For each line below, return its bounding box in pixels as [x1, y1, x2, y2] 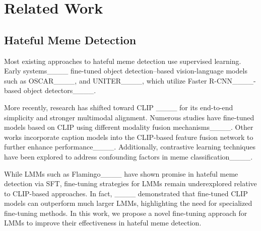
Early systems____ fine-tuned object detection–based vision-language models [4, 65, 247, 76]
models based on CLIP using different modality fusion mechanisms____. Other [4, 122, 253, 132]
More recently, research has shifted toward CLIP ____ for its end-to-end [4, 102, 233, 112]
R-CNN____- [209, 75, 256, 86]
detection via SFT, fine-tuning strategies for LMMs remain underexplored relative [4, 178, 257, 189]
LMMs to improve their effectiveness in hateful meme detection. [4, 217, 202, 228]
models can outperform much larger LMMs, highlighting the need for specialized [4, 198, 252, 208]
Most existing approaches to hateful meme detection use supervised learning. [4, 55, 241, 66]
